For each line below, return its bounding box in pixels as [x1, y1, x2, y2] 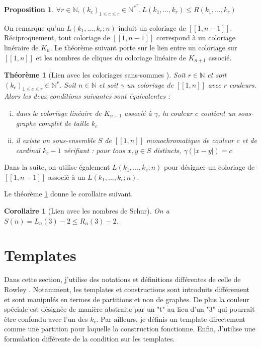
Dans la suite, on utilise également [4, 162, 110, 172]
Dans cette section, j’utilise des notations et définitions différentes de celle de [4, 274, 241, 285]
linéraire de [4, 42, 39, 52]
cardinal [16, 145, 40, 155]
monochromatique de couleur [146, 135, 234, 146]
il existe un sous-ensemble [16, 135, 96, 146]
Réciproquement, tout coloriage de [4, 32, 110, 43]
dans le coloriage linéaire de [16, 108, 102, 118]
